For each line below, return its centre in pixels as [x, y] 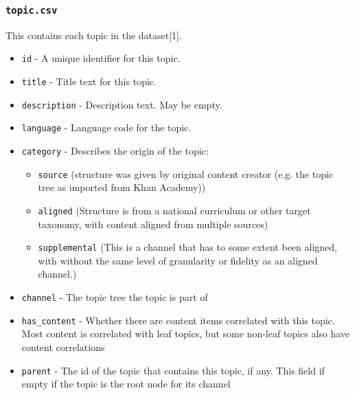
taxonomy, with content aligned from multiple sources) [153, 224]
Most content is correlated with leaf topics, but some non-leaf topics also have [186, 334]
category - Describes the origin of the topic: [115, 150]
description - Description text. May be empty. [122, 104]
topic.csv [32, 10]
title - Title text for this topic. [89, 81]
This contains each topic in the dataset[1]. [94, 35]
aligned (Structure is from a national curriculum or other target [174, 210]
